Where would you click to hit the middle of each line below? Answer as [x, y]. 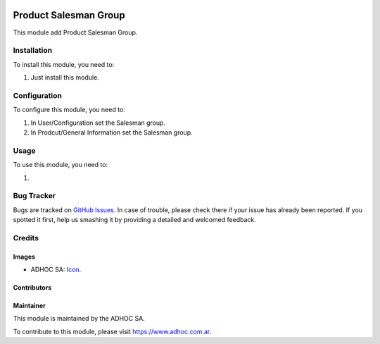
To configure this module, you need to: [69, 110]
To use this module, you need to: [61, 165]
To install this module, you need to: [64, 64]
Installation [33, 51]
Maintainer [29, 305]
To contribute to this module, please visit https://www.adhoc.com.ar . [112, 331]
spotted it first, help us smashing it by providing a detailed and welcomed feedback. [134, 220]
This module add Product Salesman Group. [75, 32]
